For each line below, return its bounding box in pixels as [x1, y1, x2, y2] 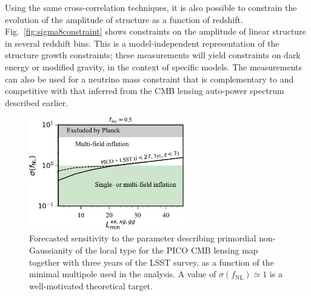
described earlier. [5, 96, 69, 109]
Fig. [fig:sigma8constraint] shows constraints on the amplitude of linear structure [5, 25, 306, 38]
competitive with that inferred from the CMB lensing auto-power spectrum [5, 84, 284, 97]
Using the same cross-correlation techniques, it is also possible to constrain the [5, 1, 297, 13]
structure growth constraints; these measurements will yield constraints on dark [5, 49, 301, 61]
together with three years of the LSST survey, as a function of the [29, 255, 274, 268]
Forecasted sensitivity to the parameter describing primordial [29, 232, 256, 244]
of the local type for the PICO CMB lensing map [75, 243, 258, 256]
